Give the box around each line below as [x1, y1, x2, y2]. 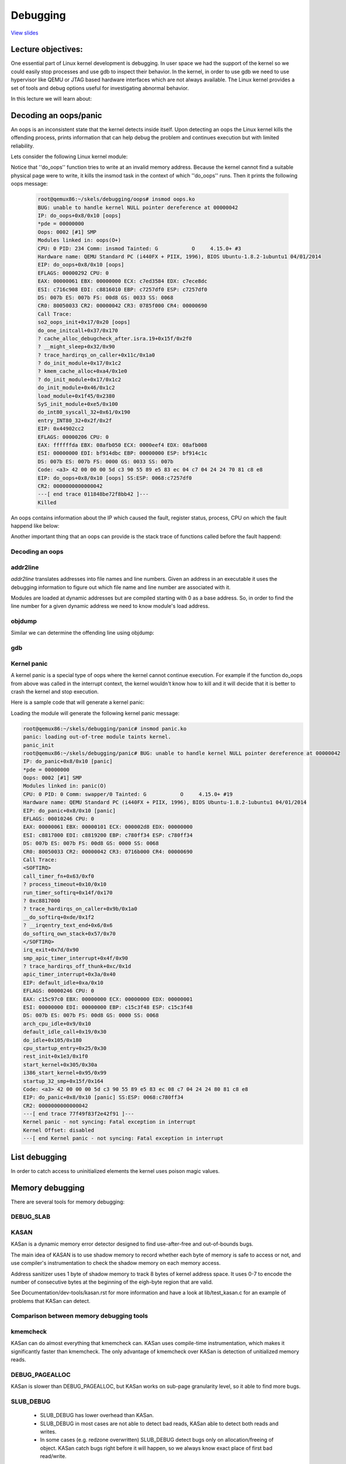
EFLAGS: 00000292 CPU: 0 [37, 269, 109, 276]
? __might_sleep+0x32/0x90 [37, 343, 115, 350]
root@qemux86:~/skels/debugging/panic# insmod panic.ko [23, 725, 187, 732]
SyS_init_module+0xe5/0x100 [37, 401, 118, 408]
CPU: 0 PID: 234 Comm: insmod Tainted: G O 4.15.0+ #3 [37, 245, 241, 252]
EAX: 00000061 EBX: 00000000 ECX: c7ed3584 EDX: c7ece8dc [37, 278, 207, 285]
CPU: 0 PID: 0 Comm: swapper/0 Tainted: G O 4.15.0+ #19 [23, 791, 233, 798]
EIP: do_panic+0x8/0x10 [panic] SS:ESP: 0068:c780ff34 [23, 1094, 184, 1101]
